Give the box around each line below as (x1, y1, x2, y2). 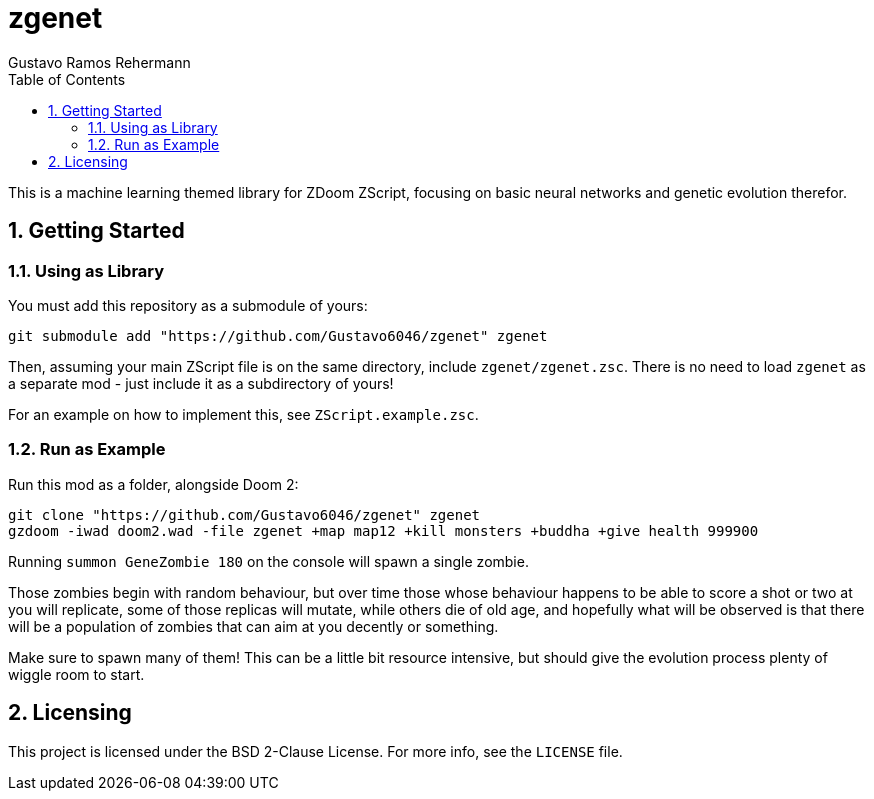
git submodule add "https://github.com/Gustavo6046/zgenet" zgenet (8, 327, 548, 344)
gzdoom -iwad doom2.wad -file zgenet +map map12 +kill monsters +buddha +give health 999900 (8, 522, 759, 539)
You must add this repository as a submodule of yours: (8, 296, 368, 314)
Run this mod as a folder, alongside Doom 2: (8, 475, 299, 493)
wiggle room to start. (8, 665, 145, 683)
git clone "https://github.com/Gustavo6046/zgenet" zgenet (8, 506, 481, 523)
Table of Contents (8, 70, 126, 88)
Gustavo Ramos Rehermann (8, 53, 191, 71)
